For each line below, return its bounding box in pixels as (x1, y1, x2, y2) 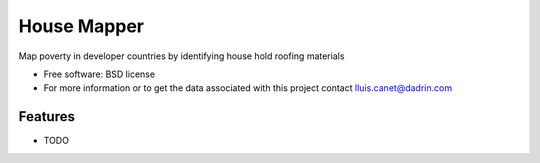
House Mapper (18, 15, 145, 37)
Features (18, 108, 75, 125)
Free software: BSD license (43, 68, 155, 80)
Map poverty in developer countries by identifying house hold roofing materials (18, 50, 345, 62)
